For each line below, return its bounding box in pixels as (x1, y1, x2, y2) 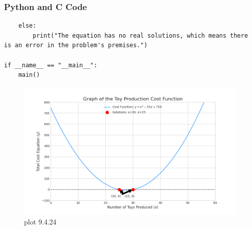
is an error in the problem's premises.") (4, 42, 148, 49)
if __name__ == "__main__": (4, 61, 98, 69)
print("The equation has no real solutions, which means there (33, 32, 248, 39)
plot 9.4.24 (24, 216, 57, 226)
